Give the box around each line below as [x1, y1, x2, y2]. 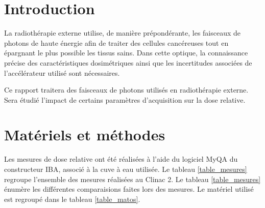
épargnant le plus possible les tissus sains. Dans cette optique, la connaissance [4, 47, 248, 58]
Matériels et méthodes [4, 124, 165, 145]
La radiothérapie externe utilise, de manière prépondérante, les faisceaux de [4, 27, 241, 38]
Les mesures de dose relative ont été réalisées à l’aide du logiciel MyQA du [4, 154, 238, 164]
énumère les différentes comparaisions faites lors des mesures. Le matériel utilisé [4, 184, 254, 194]
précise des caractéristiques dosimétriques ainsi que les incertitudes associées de [4, 57, 252, 68]
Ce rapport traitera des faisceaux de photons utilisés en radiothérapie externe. [4, 84, 249, 95]
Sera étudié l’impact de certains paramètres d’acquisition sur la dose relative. [4, 94, 246, 105]
